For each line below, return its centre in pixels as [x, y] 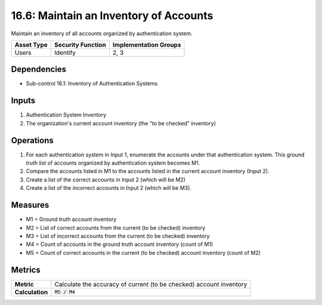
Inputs [23, 101]
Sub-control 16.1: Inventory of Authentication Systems [92, 84]
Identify [65, 53]
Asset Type [31, 45]
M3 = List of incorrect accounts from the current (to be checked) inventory [118, 236]
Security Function [80, 45]
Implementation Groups [147, 45]
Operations [32, 140]
